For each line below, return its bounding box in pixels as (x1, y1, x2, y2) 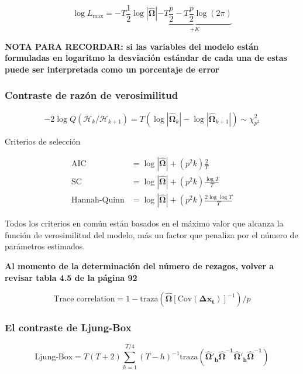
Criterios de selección (5, 135, 81, 147)
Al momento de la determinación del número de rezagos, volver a (5, 259, 274, 272)
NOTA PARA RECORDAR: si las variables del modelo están (5, 40, 259, 52)
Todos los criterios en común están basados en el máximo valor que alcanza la (5, 217, 284, 229)
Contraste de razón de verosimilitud (5, 88, 178, 102)
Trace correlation (53, 295, 115, 304)
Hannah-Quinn (71, 196, 125, 205)
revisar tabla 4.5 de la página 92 (5, 271, 137, 283)
